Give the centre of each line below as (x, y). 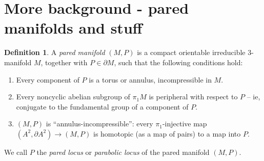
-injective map (185, 124)
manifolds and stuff (73, 28)
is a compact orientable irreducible (191, 52)
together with (66, 62)
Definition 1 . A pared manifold (55, 52)
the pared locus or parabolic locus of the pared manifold (123, 152)
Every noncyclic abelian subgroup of (73, 97)
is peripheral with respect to (193, 97)
